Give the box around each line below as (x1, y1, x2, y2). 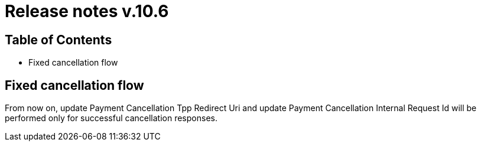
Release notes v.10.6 (5, 1, 169, 21)
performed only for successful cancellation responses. (5, 113, 217, 124)
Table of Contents (5, 32, 112, 47)
